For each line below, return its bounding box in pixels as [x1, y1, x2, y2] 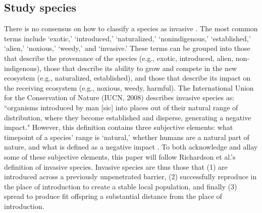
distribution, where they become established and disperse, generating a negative [4, 112, 251, 122]
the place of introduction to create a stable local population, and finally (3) [4, 181, 237, 191]
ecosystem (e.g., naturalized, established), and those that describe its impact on [4, 73, 251, 83]
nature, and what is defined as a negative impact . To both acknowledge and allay [4, 141, 258, 152]
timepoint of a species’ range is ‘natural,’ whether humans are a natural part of [4, 131, 249, 142]
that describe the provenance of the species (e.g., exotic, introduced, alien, [4, 52, 234, 63]
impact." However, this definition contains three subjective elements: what [4, 122, 233, 132]
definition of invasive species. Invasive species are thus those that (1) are [4, 161, 228, 172]
